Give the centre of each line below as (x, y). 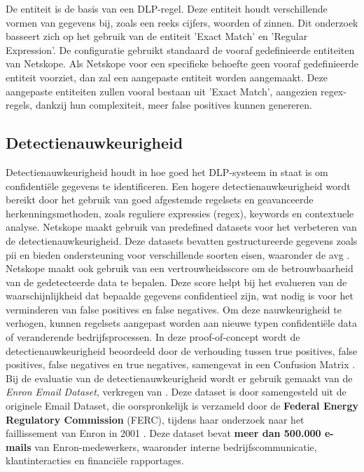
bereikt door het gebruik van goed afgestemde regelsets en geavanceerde (160, 200)
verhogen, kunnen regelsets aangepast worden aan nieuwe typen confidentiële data (182, 323)
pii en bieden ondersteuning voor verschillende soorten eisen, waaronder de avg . (178, 254)
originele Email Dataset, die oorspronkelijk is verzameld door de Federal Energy (182, 406)
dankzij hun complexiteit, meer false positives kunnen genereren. (174, 105)
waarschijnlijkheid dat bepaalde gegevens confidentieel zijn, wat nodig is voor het (180, 296)
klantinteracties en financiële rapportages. (95, 460)
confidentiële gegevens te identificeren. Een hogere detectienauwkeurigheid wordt (178, 186)
